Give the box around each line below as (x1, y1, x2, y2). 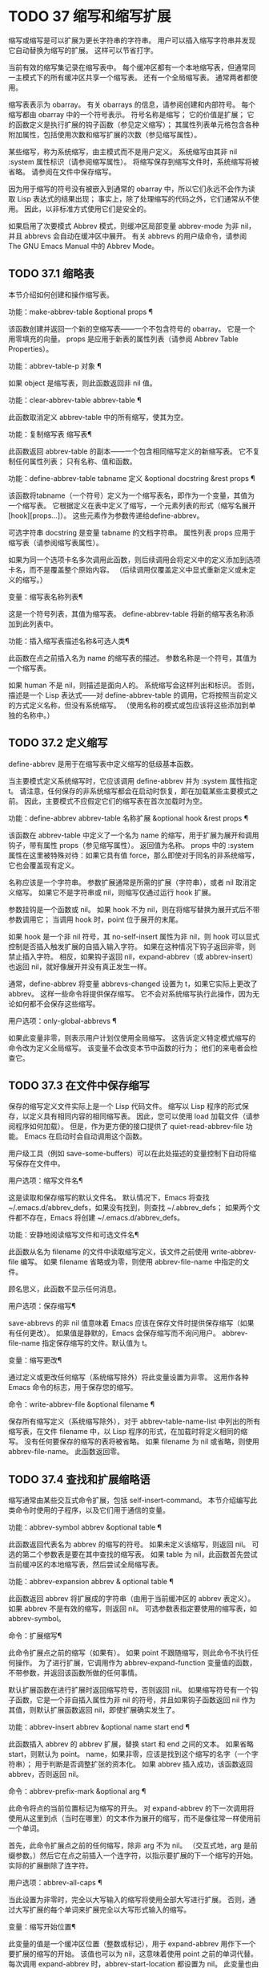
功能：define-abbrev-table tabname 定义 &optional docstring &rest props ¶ (8, 473, 255, 483)
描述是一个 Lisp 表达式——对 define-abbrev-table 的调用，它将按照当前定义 (8, 690, 258, 699)
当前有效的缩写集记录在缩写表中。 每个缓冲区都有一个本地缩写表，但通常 (8, 62, 249, 72)
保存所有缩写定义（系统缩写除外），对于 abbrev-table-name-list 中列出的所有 (8, 1416, 261, 1426)
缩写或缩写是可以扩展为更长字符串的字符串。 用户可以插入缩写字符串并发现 (8, 35, 256, 45)
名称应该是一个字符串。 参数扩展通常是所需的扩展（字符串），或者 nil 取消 (8, 877, 250, 887)
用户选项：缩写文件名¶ (8, 1176, 83, 1185)
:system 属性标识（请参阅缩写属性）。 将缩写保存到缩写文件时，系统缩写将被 (8, 157, 259, 166)
